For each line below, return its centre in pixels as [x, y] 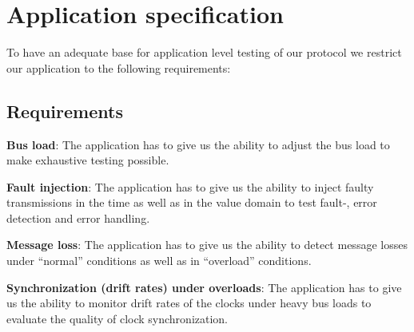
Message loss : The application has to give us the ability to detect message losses [207, 245]
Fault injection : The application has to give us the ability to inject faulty [190, 186]
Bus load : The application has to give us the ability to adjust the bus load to [198, 144]
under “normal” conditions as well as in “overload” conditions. [159, 261]
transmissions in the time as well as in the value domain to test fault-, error [192, 202]
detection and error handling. [78, 217]
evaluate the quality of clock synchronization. [117, 318]
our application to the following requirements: [119, 67]
